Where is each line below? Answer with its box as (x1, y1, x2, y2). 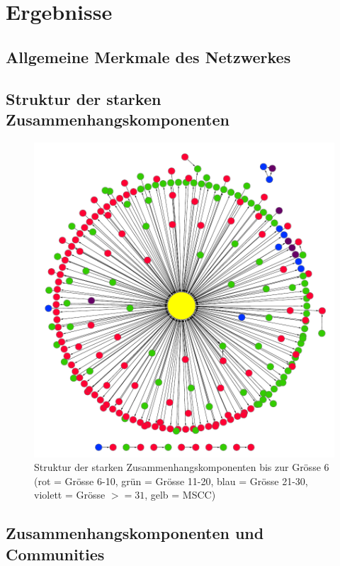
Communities (6, 543, 105, 565)
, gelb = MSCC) (144, 487, 216, 502)
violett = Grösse (34, 487, 106, 502)
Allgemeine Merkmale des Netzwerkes (6, 45, 291, 67)
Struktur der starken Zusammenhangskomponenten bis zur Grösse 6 (34, 460, 329, 475)
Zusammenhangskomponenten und (6, 522, 264, 544)
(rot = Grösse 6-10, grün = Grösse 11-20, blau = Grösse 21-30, (34, 473, 308, 488)
